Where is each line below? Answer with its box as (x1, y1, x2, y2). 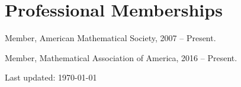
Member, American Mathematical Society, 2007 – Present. (5, 32, 216, 44)
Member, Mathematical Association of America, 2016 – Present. (5, 51, 237, 63)
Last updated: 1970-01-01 (5, 71, 97, 83)
